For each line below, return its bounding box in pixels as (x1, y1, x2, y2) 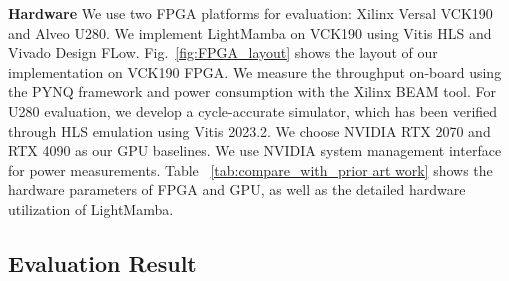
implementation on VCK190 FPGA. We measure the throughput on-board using (8, 61, 502, 82)
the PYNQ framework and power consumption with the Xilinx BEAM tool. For (8, 81, 496, 102)
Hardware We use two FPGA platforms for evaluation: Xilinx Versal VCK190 (8, 3, 493, 23)
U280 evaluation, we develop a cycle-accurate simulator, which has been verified (8, 100, 498, 121)
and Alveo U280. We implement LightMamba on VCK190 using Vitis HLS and (8, 22, 492, 43)
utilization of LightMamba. (8, 198, 174, 219)
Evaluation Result (8, 247, 197, 278)
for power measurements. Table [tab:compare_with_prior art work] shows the (8, 159, 493, 180)
